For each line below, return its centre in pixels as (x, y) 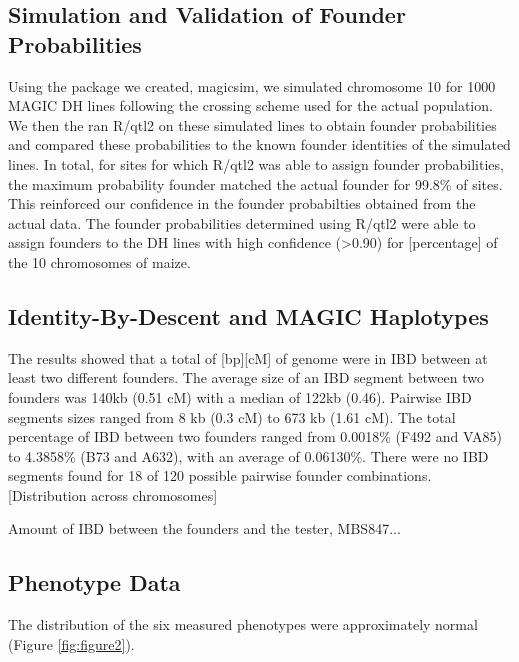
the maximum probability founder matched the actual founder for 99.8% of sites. (255, 183)
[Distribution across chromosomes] (113, 494)
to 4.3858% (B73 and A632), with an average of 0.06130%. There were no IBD (248, 455)
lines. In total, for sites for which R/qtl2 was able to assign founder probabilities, (256, 163)
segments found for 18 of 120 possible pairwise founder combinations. (220, 475)
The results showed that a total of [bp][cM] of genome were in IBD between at (248, 357)
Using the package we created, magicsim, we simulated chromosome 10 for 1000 (252, 85)
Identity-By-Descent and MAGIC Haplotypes (248, 315)
